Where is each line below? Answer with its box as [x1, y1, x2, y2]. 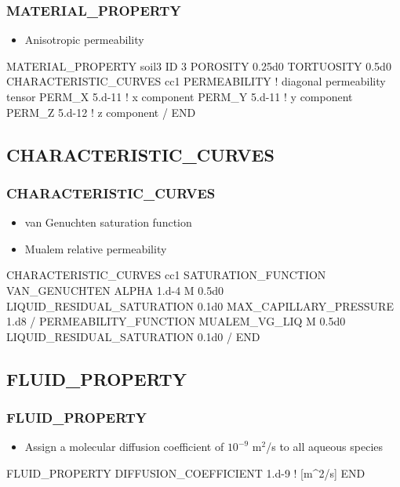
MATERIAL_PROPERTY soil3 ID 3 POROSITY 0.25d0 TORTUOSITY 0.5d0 [6, 57, 391, 74]
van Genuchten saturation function [24, 214, 192, 231]
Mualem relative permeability [24, 240, 167, 256]
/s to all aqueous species [266, 438, 384, 455]
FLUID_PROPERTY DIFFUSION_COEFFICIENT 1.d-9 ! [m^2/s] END [6, 464, 365, 481]
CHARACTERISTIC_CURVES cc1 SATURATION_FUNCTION [6, 267, 326, 283]
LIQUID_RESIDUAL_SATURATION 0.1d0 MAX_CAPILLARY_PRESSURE [6, 297, 394, 314]
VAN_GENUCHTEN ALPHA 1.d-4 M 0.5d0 [6, 282, 224, 298]
